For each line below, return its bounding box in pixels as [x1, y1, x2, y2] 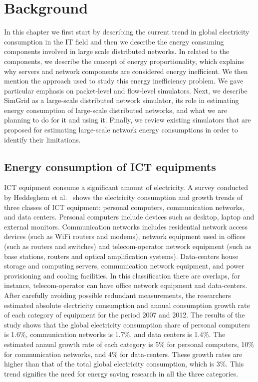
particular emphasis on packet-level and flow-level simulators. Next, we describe [4, 85, 248, 95]
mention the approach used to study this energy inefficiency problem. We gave [4, 75, 244, 86]
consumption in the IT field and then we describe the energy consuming [4, 36, 224, 46]
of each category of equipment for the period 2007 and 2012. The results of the [4, 309, 245, 320]
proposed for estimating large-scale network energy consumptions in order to [4, 124, 238, 135]
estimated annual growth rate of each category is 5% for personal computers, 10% [4, 338, 255, 349]
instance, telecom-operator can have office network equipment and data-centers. [4, 280, 248, 290]
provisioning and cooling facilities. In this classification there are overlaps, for [4, 270, 241, 280]
